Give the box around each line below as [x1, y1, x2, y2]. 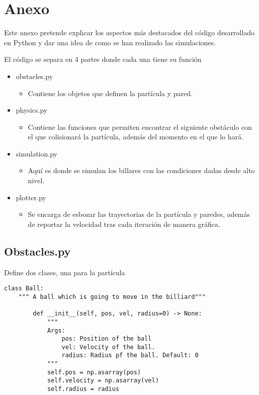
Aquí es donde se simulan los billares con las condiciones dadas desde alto [28, 165, 255, 176]
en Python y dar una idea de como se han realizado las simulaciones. [4, 37, 216, 47]
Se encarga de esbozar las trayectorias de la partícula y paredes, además [28, 209, 250, 219]
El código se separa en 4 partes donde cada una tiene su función [4, 54, 202, 64]
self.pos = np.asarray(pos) [47, 368, 141, 376]
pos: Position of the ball [61, 335, 152, 343]
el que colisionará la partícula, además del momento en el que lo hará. [28, 131, 244, 142]
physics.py [16, 105, 48, 115]
